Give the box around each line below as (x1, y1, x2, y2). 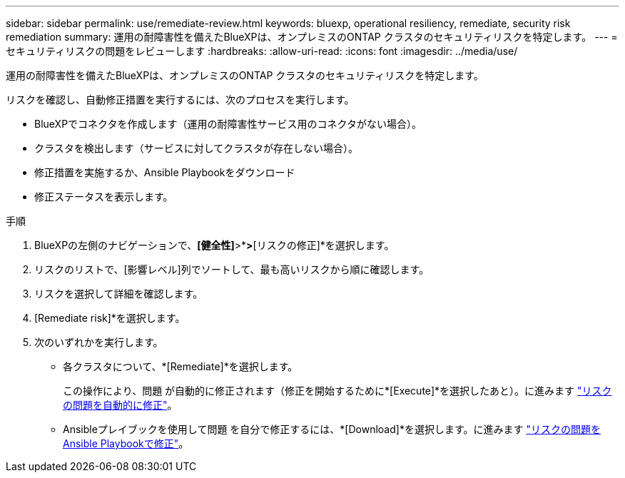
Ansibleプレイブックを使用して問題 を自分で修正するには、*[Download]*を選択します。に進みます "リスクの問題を (63, 423, 601, 435)
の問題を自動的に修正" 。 (63, 399, 178, 411)
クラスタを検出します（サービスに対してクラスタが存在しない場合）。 (34, 142, 359, 154)
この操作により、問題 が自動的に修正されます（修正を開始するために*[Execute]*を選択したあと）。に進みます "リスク (63, 385, 612, 397)
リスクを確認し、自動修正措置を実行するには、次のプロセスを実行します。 (6, 93, 355, 106)
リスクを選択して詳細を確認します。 (34, 288, 203, 300)
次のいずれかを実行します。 (34, 336, 163, 348)
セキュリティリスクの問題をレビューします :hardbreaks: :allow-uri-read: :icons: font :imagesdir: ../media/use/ (6, 45, 518, 57)
